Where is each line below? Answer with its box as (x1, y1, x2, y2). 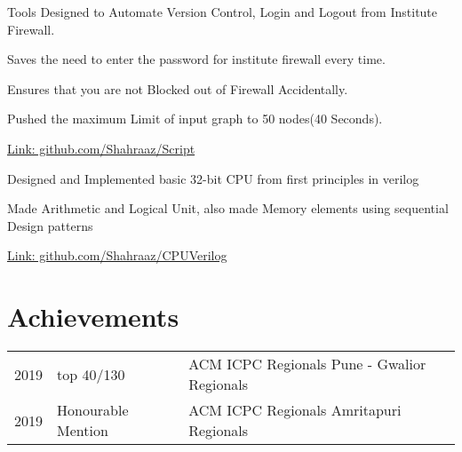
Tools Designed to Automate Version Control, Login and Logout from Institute (7, 3, 438, 20)
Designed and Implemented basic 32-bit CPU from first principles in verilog (7, 169, 419, 187)
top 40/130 (57, 363, 125, 385)
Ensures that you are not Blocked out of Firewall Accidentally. (7, 79, 348, 98)
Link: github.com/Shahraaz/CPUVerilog (7, 246, 227, 265)
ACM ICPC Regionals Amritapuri (188, 400, 402, 421)
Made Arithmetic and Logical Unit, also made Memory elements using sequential (7, 199, 449, 218)
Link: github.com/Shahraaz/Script (7, 139, 195, 157)
